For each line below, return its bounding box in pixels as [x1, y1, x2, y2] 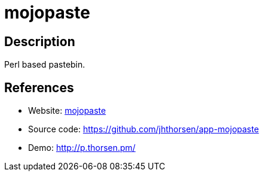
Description [4, 34, 75, 49]
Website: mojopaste [28, 105, 106, 116]
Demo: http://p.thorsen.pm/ [28, 142, 136, 153]
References [4, 80, 74, 95]
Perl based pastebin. [4, 59, 85, 70]
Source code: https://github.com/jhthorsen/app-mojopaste [28, 124, 259, 135]
